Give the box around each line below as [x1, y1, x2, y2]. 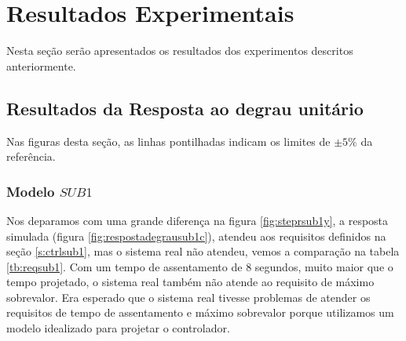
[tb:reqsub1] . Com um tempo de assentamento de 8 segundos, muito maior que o [6, 258, 393, 274]
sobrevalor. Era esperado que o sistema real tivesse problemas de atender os [6, 288, 371, 305]
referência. [6, 148, 56, 165]
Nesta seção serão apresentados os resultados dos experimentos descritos [6, 42, 353, 59]
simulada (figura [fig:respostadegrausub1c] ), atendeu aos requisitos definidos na [6, 227, 386, 244]
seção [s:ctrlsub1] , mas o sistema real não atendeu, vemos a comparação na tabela [6, 243, 400, 259]
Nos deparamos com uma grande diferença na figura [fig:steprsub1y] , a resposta [6, 212, 389, 228]
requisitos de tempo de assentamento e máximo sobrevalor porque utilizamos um [6, 304, 394, 321]
